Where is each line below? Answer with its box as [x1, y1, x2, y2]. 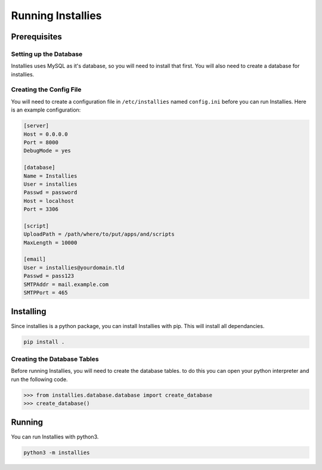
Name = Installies [23, 172, 78, 179]
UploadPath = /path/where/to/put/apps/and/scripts [23, 231, 175, 238]
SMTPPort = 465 [23, 289, 68, 296]
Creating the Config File [11, 85, 82, 94]
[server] [23, 122, 49, 129]
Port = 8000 [23, 139, 59, 146]
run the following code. [11, 376, 68, 383]
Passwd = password [23, 189, 78, 196]
